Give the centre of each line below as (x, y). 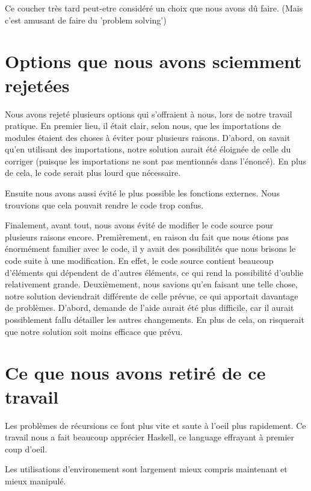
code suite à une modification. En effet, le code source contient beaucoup (139, 261)
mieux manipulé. (35, 480)
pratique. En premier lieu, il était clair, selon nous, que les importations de (143, 126)
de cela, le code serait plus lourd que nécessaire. (93, 173)
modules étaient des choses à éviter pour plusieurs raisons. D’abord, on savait (148, 137)
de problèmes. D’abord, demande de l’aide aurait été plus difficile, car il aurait (149, 308)
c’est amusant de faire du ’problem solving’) (86, 20)
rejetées (37, 85)
